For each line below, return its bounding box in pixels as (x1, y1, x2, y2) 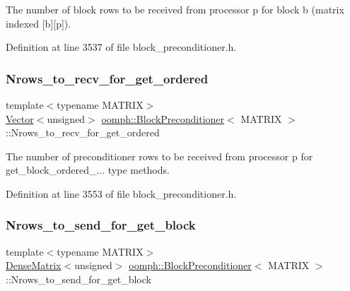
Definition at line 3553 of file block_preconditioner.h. (6, 186, 237, 201)
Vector (6, 111, 34, 126)
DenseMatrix (6, 258, 62, 273)
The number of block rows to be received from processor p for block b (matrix (6, 2, 344, 16)
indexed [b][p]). (6, 16, 71, 30)
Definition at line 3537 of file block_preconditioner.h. (6, 40, 237, 54)
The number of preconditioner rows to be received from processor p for (6, 148, 313, 163)
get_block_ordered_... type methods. (6, 162, 170, 177)
